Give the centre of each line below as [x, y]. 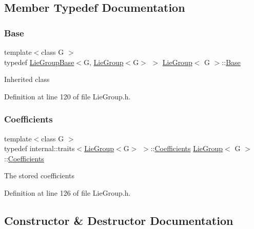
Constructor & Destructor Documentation [119, 220]
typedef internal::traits [40, 148]
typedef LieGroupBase [39, 62]
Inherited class [27, 79]
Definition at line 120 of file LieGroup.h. [67, 96]
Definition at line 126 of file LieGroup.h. [67, 192]
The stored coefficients [40, 175]
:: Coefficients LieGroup [187, 148]
